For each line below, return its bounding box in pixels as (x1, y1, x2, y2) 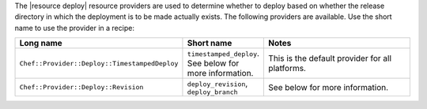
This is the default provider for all (268, 53, 391, 64)
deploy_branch (187, 88, 238, 96)
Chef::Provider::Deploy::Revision (19, 83, 144, 92)
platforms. (268, 63, 306, 74)
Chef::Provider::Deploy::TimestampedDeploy (19, 59, 179, 67)
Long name (19, 38, 62, 49)
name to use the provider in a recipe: (14, 23, 134, 32)
